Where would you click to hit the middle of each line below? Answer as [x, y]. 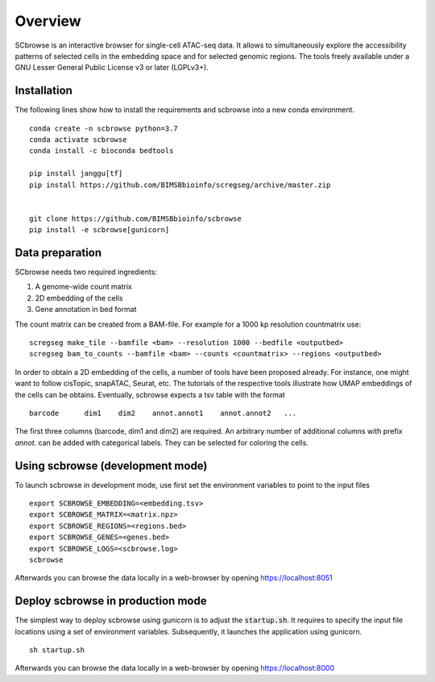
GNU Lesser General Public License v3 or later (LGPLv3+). [112, 68]
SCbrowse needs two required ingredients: [86, 272]
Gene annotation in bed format [86, 310]
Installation [43, 91]
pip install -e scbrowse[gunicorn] [99, 230]
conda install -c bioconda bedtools [101, 151]
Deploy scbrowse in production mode [111, 601]
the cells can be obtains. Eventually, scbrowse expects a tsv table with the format [150, 394]
